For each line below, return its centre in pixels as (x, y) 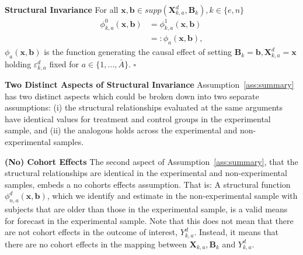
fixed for (64, 63)
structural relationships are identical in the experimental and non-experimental (146, 173)
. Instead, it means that (236, 232)
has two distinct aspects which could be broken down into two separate (132, 96)
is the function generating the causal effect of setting (138, 52)
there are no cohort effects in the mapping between (96, 244)
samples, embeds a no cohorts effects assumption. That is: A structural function (148, 184)
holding (18, 63)
